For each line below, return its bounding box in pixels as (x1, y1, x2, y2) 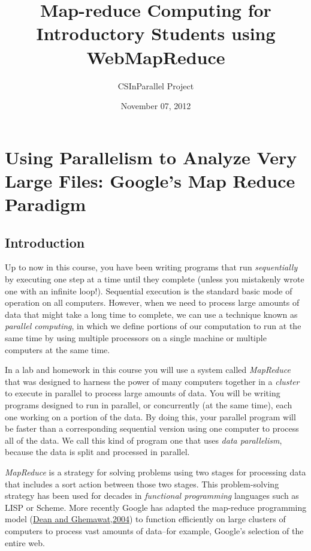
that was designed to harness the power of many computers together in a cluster (5, 375, 300, 387)
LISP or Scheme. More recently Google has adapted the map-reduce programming (5, 501, 307, 513)
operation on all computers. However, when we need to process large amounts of (5, 296, 300, 309)
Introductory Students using (36, 21, 276, 46)
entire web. (5, 536, 45, 549)
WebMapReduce (86, 44, 225, 69)
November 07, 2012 (120, 100, 191, 112)
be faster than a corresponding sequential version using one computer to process (5, 422, 299, 435)
